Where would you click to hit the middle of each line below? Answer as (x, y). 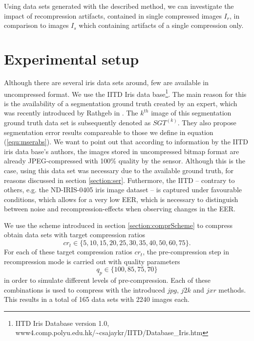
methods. (232, 289)
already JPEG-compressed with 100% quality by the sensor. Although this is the (125, 161)
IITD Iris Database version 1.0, (62, 323)
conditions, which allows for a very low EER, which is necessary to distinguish (121, 199)
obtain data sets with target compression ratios (75, 235)
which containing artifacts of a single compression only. (161, 25)
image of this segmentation (191, 113)
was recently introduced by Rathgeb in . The (71, 113)
